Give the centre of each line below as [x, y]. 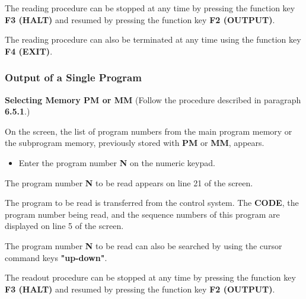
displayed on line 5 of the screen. [64, 226]
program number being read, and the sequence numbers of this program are [142, 214]
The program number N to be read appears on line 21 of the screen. [129, 182]
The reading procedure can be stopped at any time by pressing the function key [150, 8]
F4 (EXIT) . [29, 51]
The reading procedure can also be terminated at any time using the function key [153, 39]
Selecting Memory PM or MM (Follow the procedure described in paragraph [153, 99]
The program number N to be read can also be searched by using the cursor [144, 245]
